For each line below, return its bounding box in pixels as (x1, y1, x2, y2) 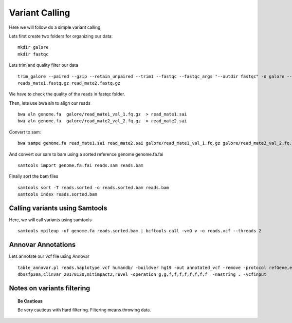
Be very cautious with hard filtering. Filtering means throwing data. (18, 307, 151, 313)
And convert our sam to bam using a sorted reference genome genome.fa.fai (9, 151, 164, 157)
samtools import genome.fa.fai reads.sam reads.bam (18, 163, 144, 168)
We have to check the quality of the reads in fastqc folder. (9, 91, 125, 97)
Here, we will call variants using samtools (9, 217, 92, 223)
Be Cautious (18, 298, 43, 304)
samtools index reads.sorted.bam (18, 191, 97, 197)
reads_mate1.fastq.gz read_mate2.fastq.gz (18, 80, 121, 86)
